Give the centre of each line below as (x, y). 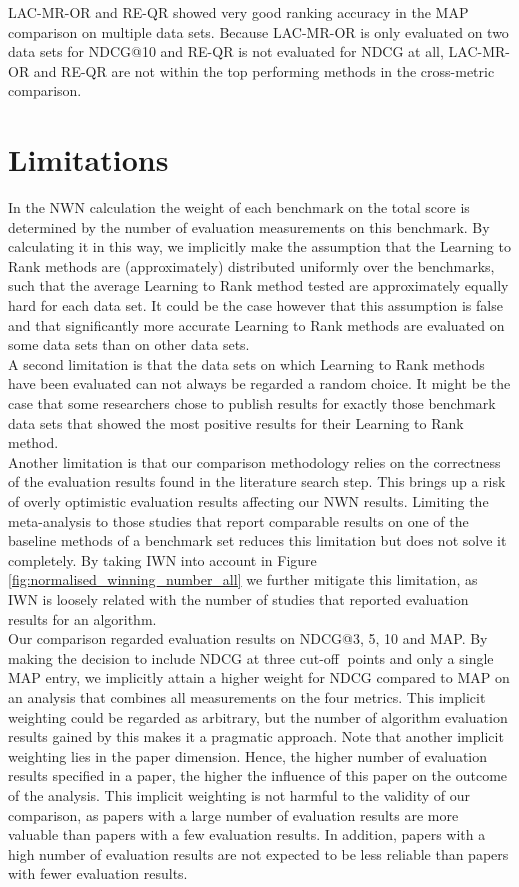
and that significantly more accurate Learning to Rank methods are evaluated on (256, 324)
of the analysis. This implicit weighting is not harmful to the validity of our (239, 794)
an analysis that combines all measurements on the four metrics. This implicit (247, 696)
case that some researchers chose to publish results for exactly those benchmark (252, 403)
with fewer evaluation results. (98, 873)
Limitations (88, 159)
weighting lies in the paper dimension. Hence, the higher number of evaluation (248, 755)
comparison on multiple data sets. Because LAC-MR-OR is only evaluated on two (258, 31)
